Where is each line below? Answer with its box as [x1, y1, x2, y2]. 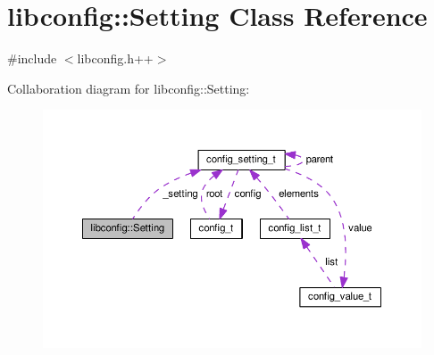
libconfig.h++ [77, 49, 154, 68]
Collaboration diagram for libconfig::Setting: [7, 78, 250, 97]
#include [7, 49, 57, 68]
